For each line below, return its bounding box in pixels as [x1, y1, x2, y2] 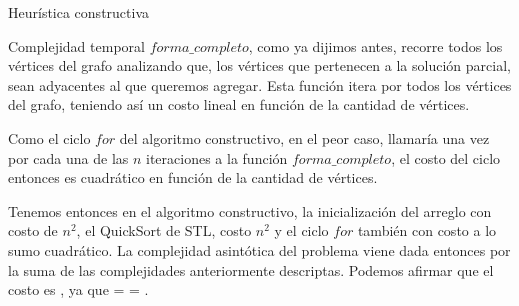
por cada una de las [8, 147, 129, 168]
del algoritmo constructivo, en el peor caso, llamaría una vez [119, 127, 490, 148]
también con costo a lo [357, 220, 497, 241]
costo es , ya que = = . [8, 279, 149, 300]
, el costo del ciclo [391, 147, 501, 168]
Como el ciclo [8, 127, 91, 148]
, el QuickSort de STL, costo [76, 220, 252, 241]
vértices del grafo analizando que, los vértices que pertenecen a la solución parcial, [8, 55, 511, 76]
